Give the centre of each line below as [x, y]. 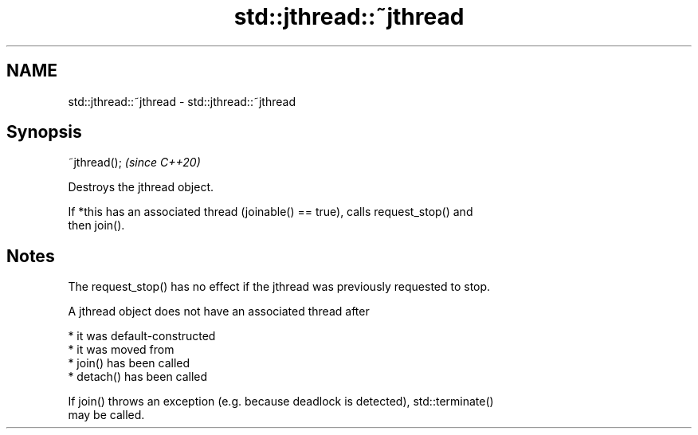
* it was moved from [121, 350]
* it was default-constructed [142, 336]
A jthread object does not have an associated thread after [219, 312]
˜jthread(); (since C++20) [134, 163]
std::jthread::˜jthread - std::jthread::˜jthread [182, 101]
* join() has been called [129, 363]
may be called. [106, 415]
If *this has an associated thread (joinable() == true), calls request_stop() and [271, 212]
